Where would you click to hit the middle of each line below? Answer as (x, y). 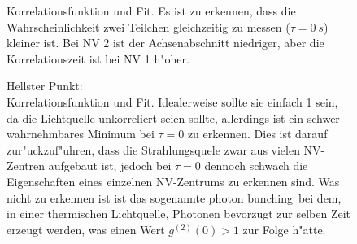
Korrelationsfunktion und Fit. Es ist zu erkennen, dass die (151, 11)
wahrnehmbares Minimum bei (81, 134)
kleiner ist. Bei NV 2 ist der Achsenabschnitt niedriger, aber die (165, 43)
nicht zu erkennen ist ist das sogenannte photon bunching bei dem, (174, 197)
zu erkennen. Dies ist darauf (257, 134)
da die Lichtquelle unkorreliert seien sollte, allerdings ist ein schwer (173, 118)
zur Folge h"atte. (284, 229)
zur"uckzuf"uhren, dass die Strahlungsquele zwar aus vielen (153, 149)
